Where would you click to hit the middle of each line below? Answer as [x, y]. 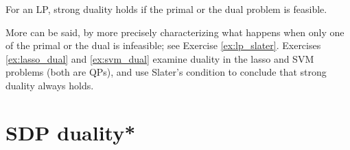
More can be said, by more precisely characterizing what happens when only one [175, 32]
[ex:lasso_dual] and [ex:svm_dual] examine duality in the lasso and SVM [160, 58]
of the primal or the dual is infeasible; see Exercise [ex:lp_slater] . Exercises [163, 45]
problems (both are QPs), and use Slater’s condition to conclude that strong [166, 72]
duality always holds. [50, 85]
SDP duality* [71, 132]
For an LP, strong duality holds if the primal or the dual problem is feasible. [166, 9]
